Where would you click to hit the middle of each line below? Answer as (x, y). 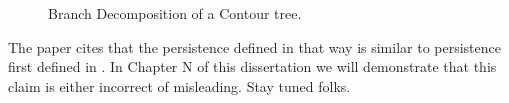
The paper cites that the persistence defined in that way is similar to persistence (254, 46)
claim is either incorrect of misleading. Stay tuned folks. (179, 85)
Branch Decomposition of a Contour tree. (175, 13)
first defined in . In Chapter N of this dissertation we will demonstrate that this (252, 66)
